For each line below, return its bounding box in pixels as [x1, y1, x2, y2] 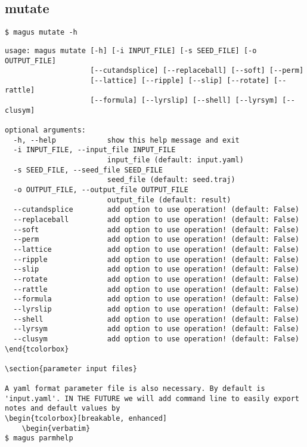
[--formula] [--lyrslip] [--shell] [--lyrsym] [90, 96, 278, 105]
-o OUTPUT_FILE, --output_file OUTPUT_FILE [13, 186, 188, 195]
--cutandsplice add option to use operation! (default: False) [13, 205, 299, 214]
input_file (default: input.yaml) [107, 156, 244, 165]
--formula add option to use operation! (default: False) [13, 295, 299, 304]
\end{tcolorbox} [5, 344, 69, 353]
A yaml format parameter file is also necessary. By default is [5, 384, 265, 393]
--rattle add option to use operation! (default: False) [13, 285, 299, 294]
